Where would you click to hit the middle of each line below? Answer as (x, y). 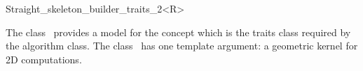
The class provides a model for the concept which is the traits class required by (178, 32)
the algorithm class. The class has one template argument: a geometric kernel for (182, 46)
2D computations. (44, 59)
